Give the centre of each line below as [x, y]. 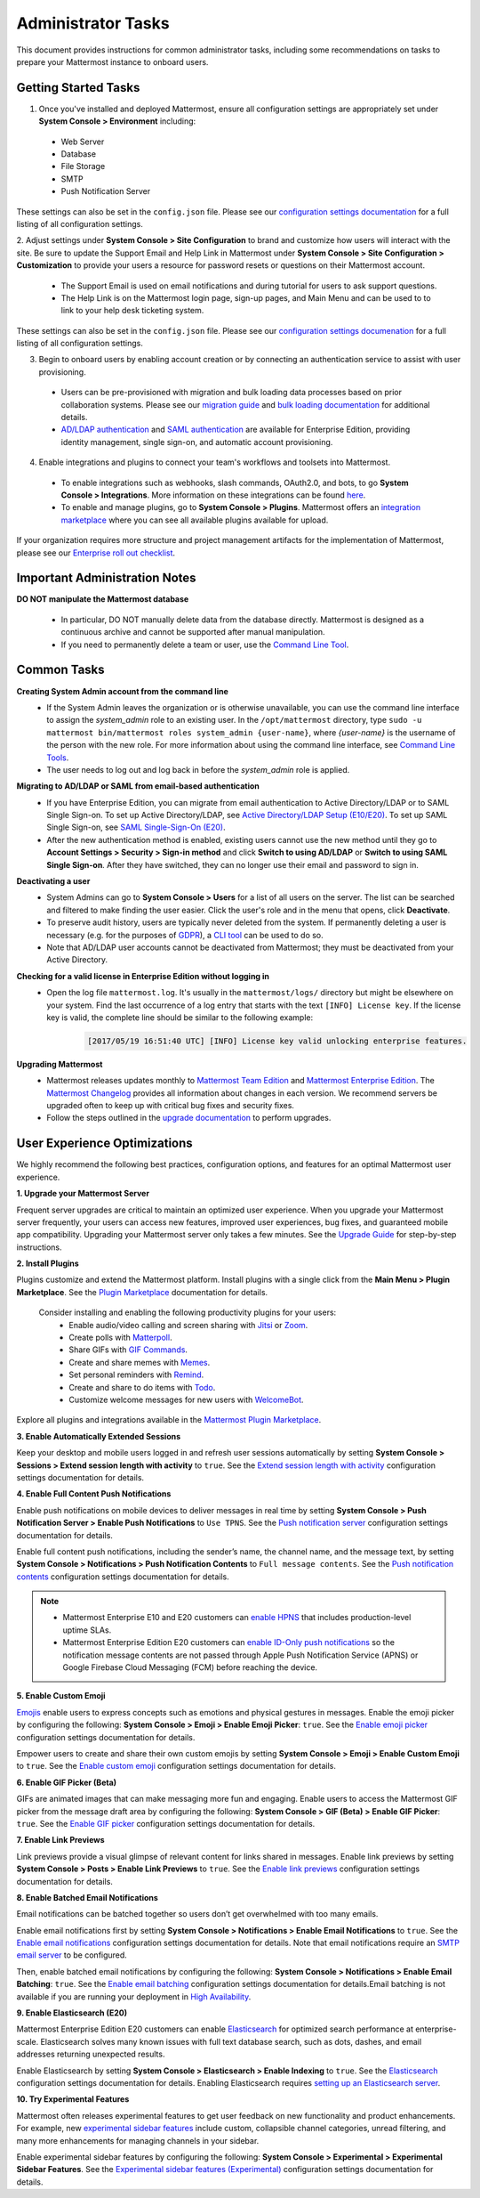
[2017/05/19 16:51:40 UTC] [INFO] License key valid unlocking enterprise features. [277, 1041]
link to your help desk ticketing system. [132, 311]
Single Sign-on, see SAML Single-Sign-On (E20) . [136, 827]
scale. [28, 2041]
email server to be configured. [72, 1955]
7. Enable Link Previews [61, 1840]
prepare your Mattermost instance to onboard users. [112, 61]
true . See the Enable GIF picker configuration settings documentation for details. [166, 1823]
